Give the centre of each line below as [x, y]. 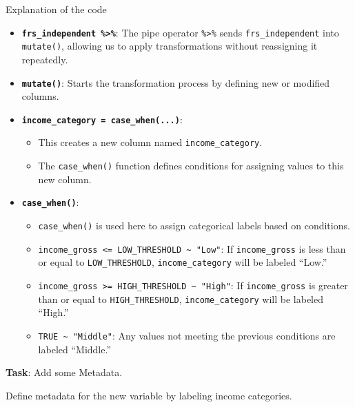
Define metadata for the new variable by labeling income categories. [149, 395]
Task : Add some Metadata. [64, 372]
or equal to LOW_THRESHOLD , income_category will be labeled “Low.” [183, 262]
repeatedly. [45, 59]
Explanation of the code [56, 9]
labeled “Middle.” [74, 349]
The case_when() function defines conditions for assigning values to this [191, 166]
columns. [40, 96]
